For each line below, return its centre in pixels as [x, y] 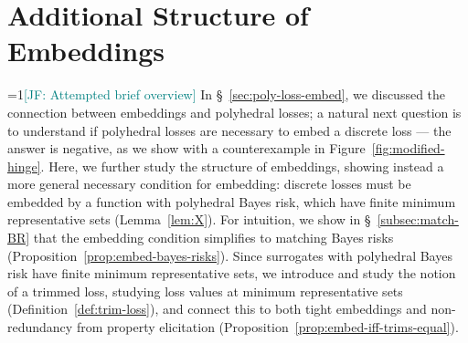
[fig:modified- [408, 148]
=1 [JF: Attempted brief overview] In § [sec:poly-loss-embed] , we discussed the [227, 94]
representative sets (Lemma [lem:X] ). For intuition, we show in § [189, 219]
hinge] [24, 166]
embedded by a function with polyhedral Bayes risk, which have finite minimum [232, 201]
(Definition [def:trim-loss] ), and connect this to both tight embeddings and [217, 309]
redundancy [40, 327]
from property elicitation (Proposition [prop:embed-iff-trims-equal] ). [267, 327]
